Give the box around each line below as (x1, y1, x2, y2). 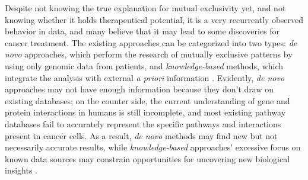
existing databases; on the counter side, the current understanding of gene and (5, 94, 290, 107)
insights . (5, 164, 38, 176)
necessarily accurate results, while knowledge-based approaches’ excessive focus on (5, 141, 301, 153)
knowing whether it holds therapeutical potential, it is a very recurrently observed (5, 13, 303, 25)
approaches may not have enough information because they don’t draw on (5, 83, 274, 95)
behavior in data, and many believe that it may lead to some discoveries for (5, 25, 280, 37)
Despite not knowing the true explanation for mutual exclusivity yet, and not (5, 2, 286, 14)
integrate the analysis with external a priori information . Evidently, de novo (5, 71, 285, 83)
